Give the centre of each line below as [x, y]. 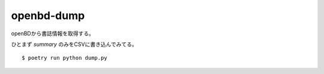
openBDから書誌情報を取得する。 [52, 33]
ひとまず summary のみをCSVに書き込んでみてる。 [74, 44]
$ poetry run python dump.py [64, 58]
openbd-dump [48, 16]
